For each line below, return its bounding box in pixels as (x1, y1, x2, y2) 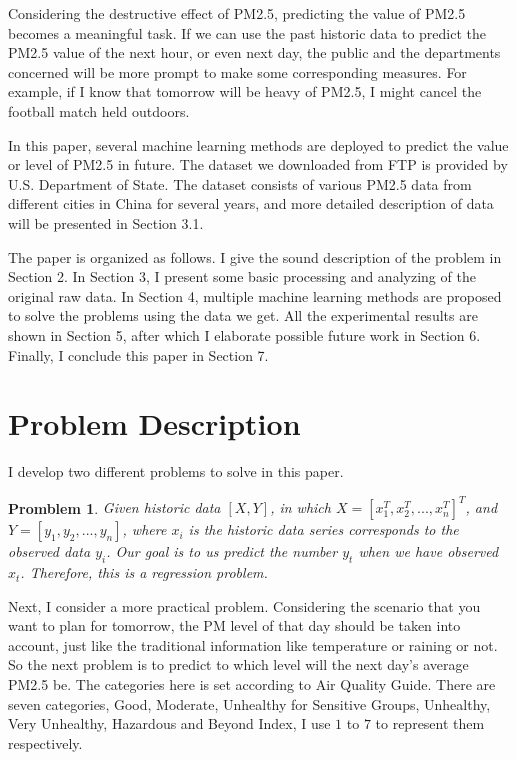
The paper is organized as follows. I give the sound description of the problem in (8, 246, 502, 267)
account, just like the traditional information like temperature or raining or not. (8, 634, 498, 655)
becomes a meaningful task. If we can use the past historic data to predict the (8, 22, 486, 43)
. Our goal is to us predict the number (106, 541, 338, 562)
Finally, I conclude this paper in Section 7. (8, 344, 269, 365)
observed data (8, 541, 91, 562)
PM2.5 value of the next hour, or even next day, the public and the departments (8, 42, 501, 63)
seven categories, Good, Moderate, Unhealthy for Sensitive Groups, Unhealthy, (8, 693, 491, 714)
